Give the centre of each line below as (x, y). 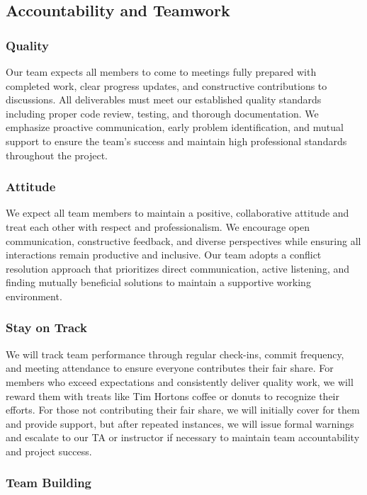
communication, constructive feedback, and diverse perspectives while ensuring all (183, 240)
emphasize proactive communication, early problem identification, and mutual (175, 127)
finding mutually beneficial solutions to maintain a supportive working (158, 282)
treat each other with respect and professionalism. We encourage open (158, 226)
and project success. (49, 451)
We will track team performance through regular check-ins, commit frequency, (175, 354)
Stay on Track (46, 328)
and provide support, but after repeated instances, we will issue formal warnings (180, 423)
